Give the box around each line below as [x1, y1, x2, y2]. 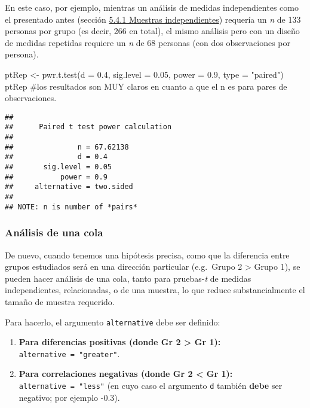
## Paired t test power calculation [5, 123, 172, 132]
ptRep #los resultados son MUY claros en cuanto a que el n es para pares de [5, 80, 287, 92]
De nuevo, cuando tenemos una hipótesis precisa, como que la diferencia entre [5, 248, 290, 261]
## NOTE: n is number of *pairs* [5, 202, 137, 211]
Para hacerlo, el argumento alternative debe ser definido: [5, 315, 220, 328]
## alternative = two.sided [5, 182, 133, 191]
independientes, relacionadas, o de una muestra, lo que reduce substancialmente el [5, 284, 305, 296]
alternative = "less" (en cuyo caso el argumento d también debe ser [19, 379, 283, 391]
